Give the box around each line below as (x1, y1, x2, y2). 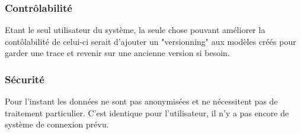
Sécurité (5, 71, 44, 86)
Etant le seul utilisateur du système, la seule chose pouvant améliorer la (5, 24, 265, 36)
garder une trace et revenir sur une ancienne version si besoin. (5, 47, 230, 59)
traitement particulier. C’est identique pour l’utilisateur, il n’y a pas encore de (5, 106, 289, 119)
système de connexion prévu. (5, 118, 109, 130)
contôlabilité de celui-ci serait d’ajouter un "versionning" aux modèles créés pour (5, 35, 296, 47)
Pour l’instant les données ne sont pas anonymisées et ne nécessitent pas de (5, 95, 278, 107)
